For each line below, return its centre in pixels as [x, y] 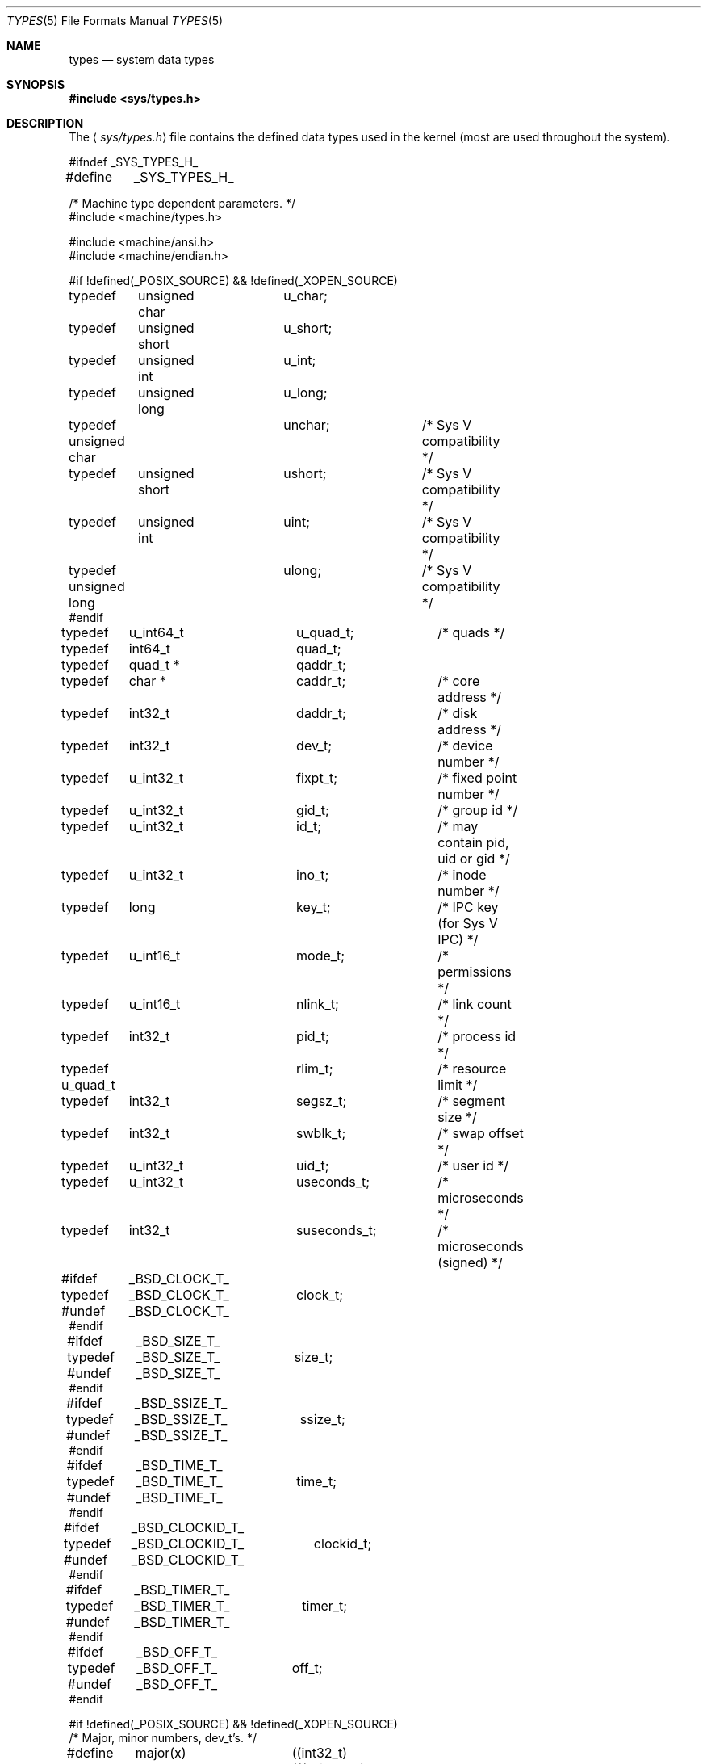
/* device [465, 745]
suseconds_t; [337, 1230]
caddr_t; [321, 681]
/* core [459, 681]
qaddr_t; [321, 665]
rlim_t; [315, 1069]
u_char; [305, 296]
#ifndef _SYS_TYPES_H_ [134, 162]
